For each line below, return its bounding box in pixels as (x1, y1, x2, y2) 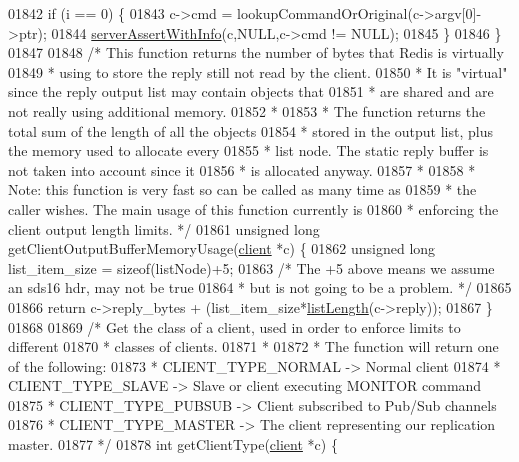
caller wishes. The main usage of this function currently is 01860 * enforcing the (8, 198, 499, 219)
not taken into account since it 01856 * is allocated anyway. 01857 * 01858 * (8, 159, 476, 180)
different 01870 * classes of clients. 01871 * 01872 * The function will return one (8, 336, 499, 357)
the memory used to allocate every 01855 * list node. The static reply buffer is (8, 140, 489, 161)
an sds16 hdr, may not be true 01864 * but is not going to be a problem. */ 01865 (8, 277, 512, 298)
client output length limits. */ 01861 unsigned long (8, 218, 320, 239)
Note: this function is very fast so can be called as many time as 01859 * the (8, 179, 477, 200)
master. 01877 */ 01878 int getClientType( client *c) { (8, 434, 338, 455)
